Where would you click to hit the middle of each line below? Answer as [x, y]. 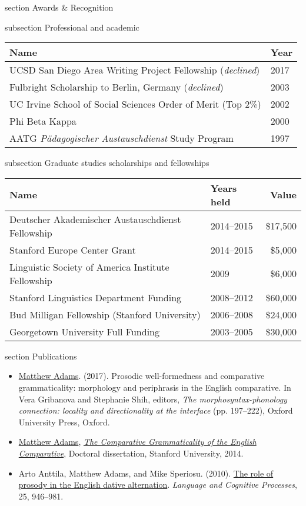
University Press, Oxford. [64, 422]
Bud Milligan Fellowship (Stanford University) [105, 314]
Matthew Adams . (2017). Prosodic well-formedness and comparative [142, 376]
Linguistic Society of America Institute [89, 267]
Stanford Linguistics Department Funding [96, 297]
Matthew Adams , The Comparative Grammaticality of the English [137, 442]
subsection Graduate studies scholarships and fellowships [107, 163]
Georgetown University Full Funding [85, 331]
